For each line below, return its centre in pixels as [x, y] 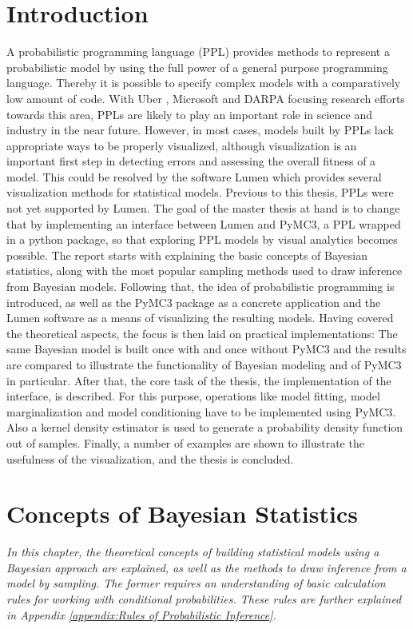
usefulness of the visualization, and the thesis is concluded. [150, 458]
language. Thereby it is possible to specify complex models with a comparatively [204, 83]
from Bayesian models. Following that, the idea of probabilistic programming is [201, 287]
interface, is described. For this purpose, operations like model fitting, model [193, 396]
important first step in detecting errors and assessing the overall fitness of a [191, 161]
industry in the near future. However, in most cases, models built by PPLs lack [200, 130]
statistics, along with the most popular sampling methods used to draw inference [205, 271]
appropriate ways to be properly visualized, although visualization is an [182, 145]
